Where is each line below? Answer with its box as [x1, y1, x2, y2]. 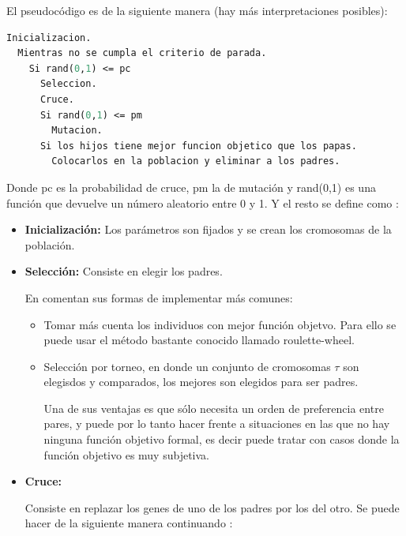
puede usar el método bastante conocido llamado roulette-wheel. [43, 332, 355, 348]
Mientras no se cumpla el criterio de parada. [17, 47, 267, 59]
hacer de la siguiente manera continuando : [24, 515, 233, 531]
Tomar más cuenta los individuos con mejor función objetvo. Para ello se [43, 316, 397, 332]
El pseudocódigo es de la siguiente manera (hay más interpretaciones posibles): [6, 2, 388, 18]
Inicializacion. [6, 32, 92, 43]
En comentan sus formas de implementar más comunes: [24, 289, 293, 305]
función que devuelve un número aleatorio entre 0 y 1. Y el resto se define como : [6, 194, 399, 211]
